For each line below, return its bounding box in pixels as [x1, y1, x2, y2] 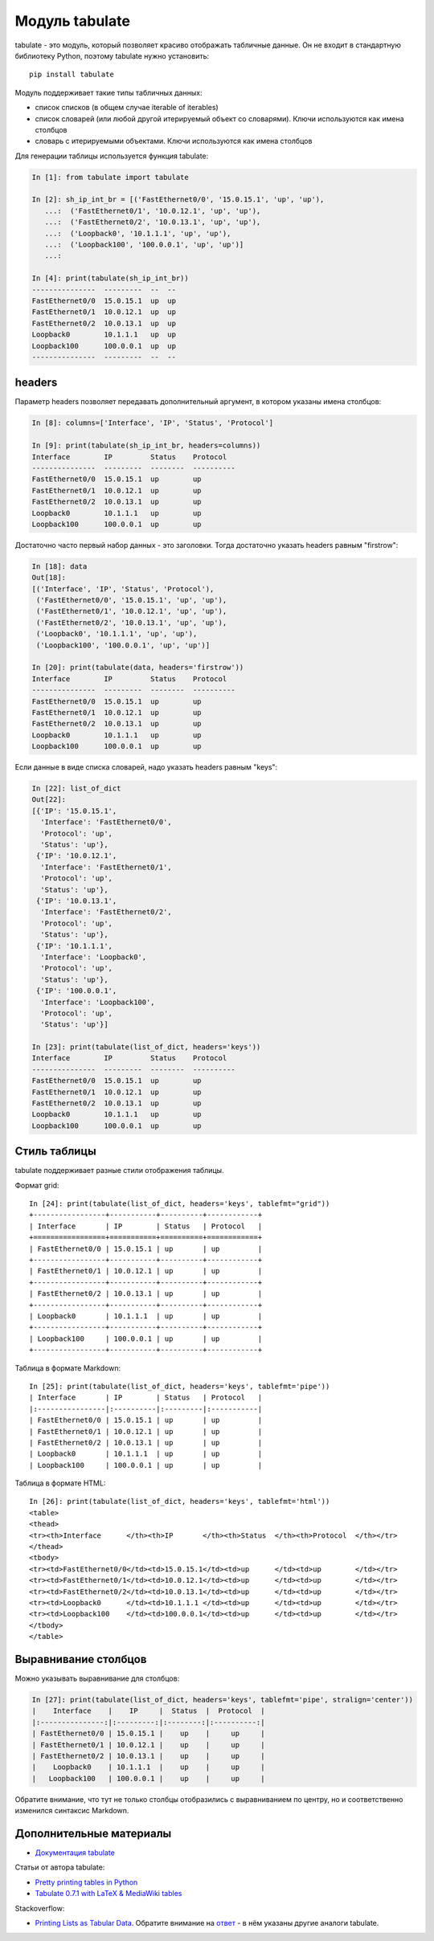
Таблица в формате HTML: [14, 1478, 106, 1488]
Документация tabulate [35, 1848, 116, 1857]
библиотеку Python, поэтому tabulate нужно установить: [14, 51, 210, 60]
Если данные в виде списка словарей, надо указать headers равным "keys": [14, 762, 278, 772]
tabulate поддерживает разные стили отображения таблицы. [14, 1166, 224, 1175]
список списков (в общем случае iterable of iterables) [35, 103, 219, 112]
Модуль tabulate [14, 12, 130, 30]
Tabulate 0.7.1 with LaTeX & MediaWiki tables [35, 1889, 182, 1898]
